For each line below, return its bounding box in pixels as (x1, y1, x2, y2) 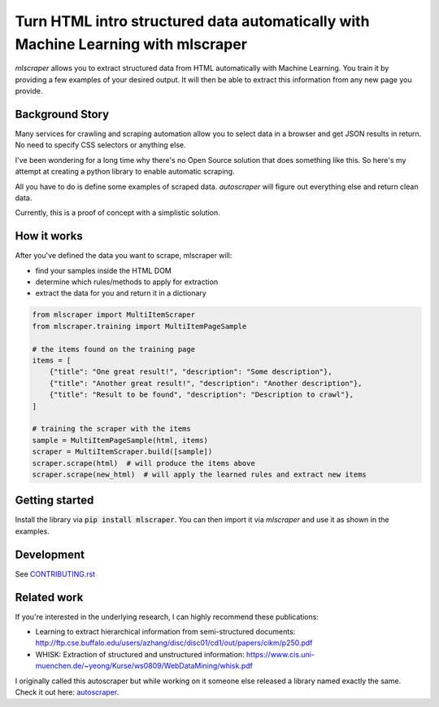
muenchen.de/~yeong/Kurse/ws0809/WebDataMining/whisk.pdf (35, 661, 254, 671)
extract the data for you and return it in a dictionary (35, 288, 206, 298)
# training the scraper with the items (32, 424, 191, 433)
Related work (15, 591, 84, 604)
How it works (15, 229, 83, 244)
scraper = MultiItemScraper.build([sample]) (32, 447, 213, 456)
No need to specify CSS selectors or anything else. (15, 140, 186, 150)
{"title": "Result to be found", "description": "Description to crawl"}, (49, 390, 354, 399)
